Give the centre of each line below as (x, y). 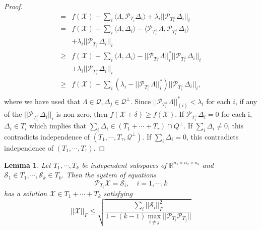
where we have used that (42, 101)
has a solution (26, 193)
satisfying (118, 193)
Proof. (13, 6)
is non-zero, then (82, 114)
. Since (141, 101)
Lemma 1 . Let (27, 165)
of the (13, 114)
